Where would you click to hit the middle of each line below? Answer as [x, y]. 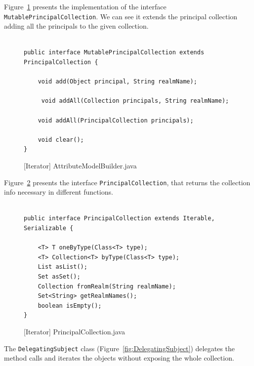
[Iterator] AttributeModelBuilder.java [80, 165]
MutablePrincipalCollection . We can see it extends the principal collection [121, 16]
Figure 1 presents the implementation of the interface [85, 6]
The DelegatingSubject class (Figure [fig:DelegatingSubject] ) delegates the [119, 348]
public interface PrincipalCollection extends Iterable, [119, 219]
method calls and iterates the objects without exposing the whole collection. [119, 358]
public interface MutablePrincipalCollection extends [114, 53]
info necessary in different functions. [59, 192]
